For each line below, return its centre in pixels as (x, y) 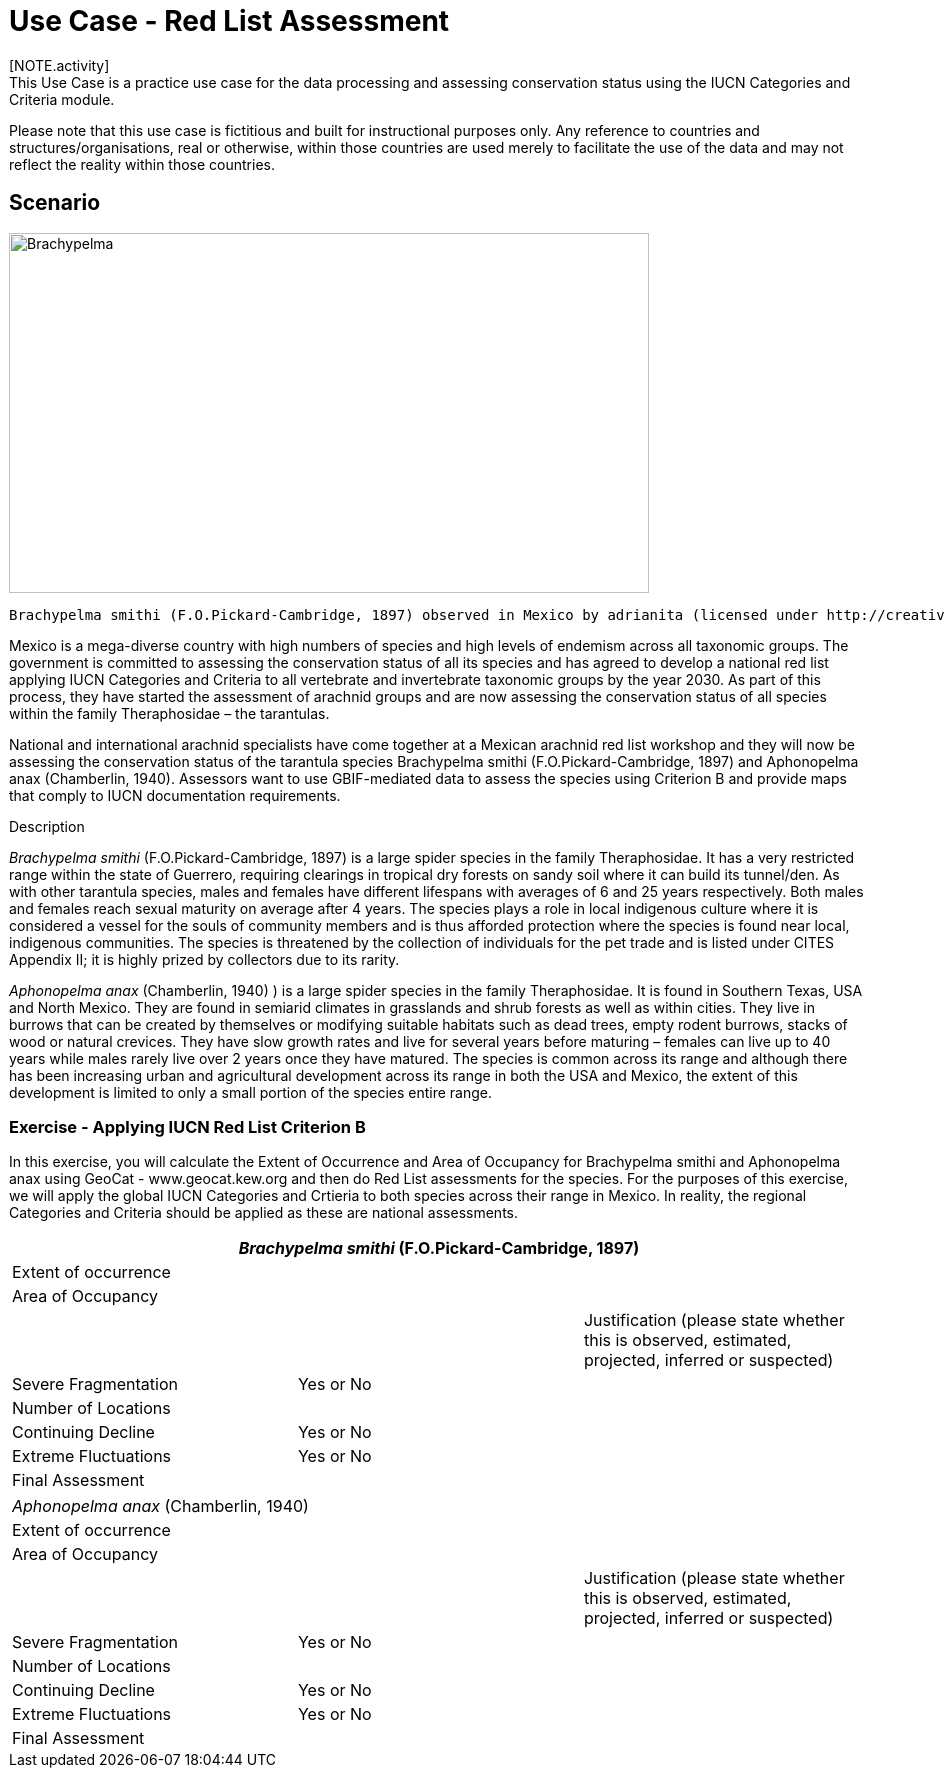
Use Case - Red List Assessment (229, 21)
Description (47, 826)
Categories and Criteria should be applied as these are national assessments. (264, 1213)
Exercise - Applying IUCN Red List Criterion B (187, 1126)
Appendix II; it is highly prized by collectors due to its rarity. (204, 959)
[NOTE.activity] (59, 65)
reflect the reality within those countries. (142, 164)
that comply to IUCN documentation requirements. (175, 795)
